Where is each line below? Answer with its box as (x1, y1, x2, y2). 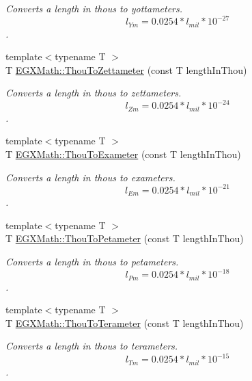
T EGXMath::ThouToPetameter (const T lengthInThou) (5, 231, 244, 246)
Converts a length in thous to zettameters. (5, 86, 182, 100)
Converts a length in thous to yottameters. (5, 1, 183, 15)
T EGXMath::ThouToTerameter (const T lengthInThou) (5, 315, 244, 330)
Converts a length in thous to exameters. (5, 170, 176, 184)
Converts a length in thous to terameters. (5, 339, 178, 353)
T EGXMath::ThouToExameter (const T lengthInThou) (5, 147, 241, 161)
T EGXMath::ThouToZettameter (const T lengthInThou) (5, 62, 247, 77)
